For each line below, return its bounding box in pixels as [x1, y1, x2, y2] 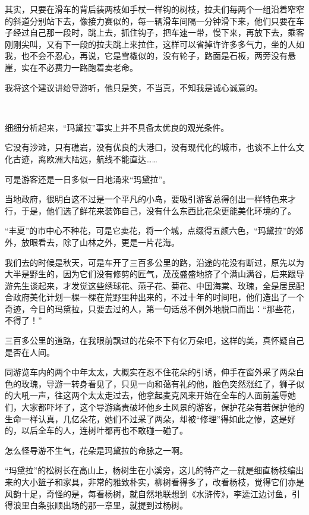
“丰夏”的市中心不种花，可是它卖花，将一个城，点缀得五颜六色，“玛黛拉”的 [5, 224, 295, 237]
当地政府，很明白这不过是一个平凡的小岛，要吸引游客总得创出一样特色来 [5, 193, 288, 205]
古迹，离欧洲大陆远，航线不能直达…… [12, 152, 157, 165]
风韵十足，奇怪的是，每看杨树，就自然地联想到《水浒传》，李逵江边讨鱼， [5, 487, 292, 500]
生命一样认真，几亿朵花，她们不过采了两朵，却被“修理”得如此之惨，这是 [5, 412, 288, 425]
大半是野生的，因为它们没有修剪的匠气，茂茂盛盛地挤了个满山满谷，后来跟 [5, 268, 296, 280]
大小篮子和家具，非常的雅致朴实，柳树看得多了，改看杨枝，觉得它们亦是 [21, 476, 304, 488]
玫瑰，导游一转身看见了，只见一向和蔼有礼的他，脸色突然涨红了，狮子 [21, 377, 296, 390]
